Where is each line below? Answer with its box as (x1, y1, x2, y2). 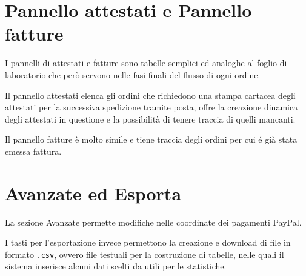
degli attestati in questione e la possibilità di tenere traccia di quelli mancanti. (5, 112, 296, 125)
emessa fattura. (5, 144, 62, 157)
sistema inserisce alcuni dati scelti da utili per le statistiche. (5, 260, 227, 272)
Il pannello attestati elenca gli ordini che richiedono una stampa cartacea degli (5, 89, 296, 101)
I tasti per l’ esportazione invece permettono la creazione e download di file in (5, 236, 291, 249)
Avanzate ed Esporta (5, 180, 182, 205)
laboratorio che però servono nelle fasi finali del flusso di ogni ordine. (5, 68, 261, 81)
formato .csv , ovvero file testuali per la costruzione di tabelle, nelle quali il (5, 247, 284, 260)
